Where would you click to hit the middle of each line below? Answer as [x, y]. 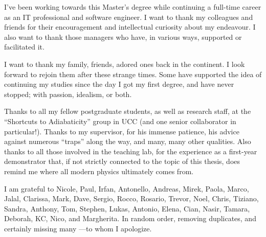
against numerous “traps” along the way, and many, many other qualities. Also [128, 141]
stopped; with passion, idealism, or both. [68, 94]
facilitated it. [24, 47]
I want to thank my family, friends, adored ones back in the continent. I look [125, 64]
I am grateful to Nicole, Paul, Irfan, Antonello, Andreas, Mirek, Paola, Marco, [127, 188]
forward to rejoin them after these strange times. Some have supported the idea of [133, 74]
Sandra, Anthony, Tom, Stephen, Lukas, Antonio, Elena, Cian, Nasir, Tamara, [127, 208]
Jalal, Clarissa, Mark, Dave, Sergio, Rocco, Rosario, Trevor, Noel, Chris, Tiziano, [131, 198]
